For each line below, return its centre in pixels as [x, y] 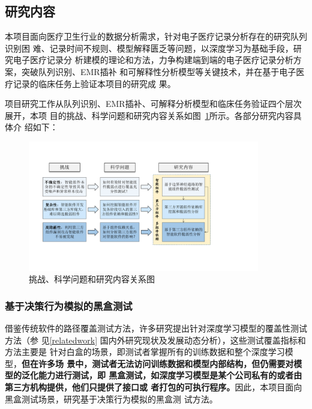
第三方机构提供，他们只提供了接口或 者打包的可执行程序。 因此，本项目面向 [154, 386]
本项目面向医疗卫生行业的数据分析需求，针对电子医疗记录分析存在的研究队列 [156, 36]
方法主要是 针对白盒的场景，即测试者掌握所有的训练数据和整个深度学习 [145, 352]
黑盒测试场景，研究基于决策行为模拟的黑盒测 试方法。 [111, 398]
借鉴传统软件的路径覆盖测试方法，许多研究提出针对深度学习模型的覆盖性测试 [156, 328]
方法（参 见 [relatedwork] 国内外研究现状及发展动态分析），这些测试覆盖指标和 [155, 340]
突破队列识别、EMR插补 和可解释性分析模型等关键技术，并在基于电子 [159, 71]
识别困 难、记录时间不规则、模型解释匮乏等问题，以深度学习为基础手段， [149, 48]
